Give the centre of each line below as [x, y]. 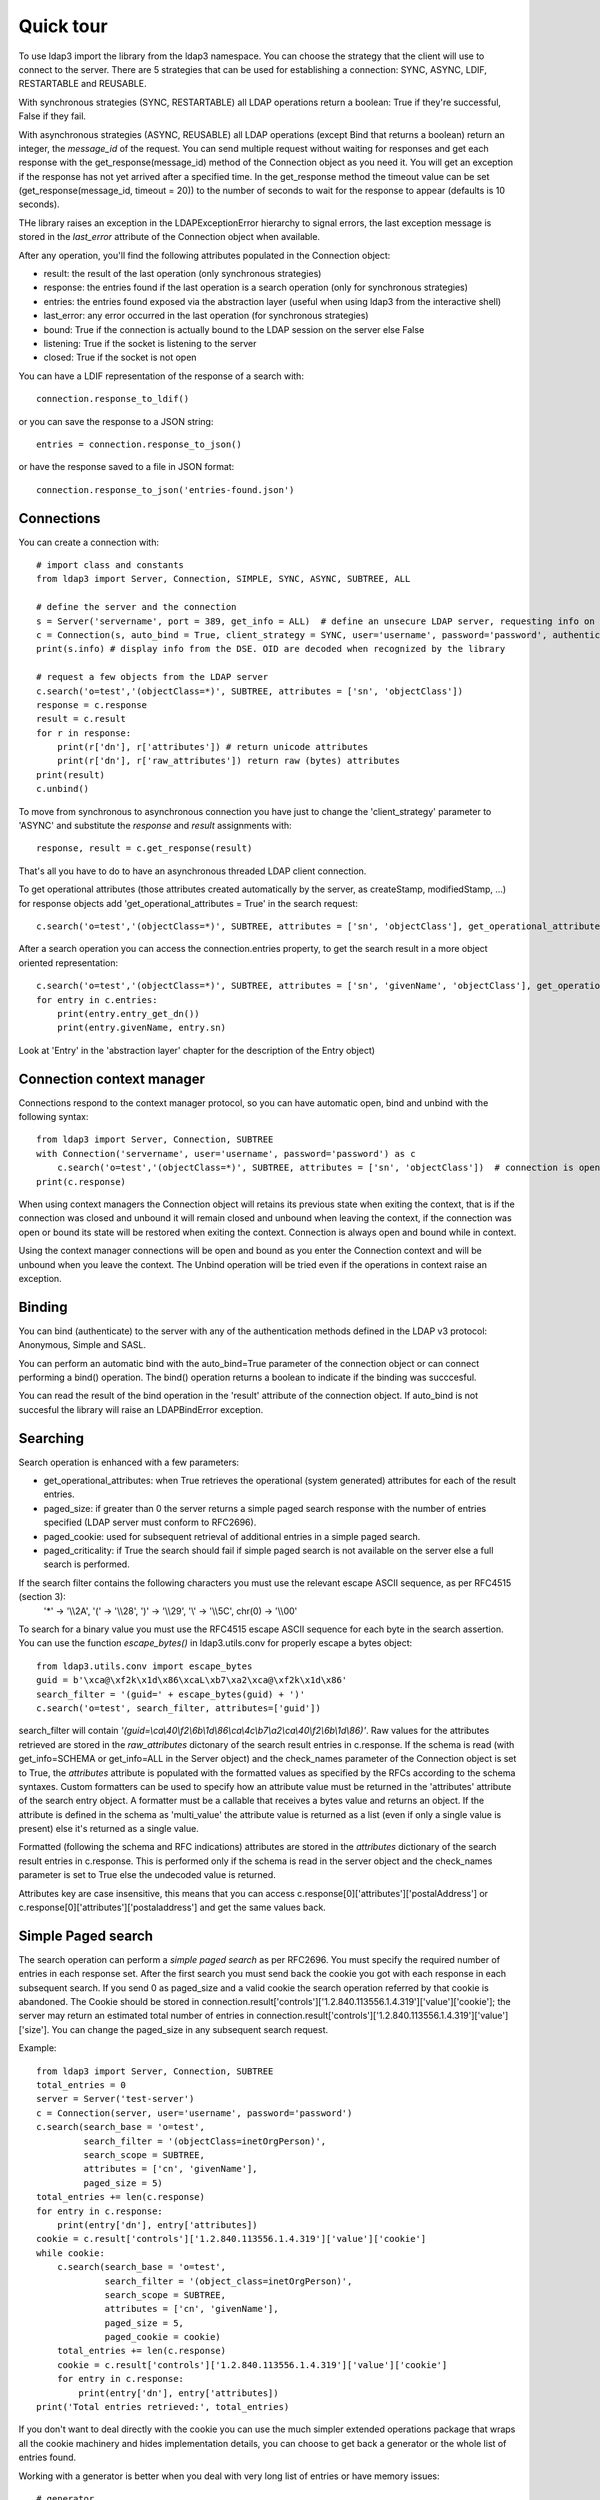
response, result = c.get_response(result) [144, 848]
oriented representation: [68, 962]
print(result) [70, 774]
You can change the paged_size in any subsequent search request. [190, 2029]
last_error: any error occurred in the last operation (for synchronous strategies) [206, 316]
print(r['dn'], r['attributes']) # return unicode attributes [212, 747]
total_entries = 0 [81, 2085]
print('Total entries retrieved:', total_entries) [163, 2407]
